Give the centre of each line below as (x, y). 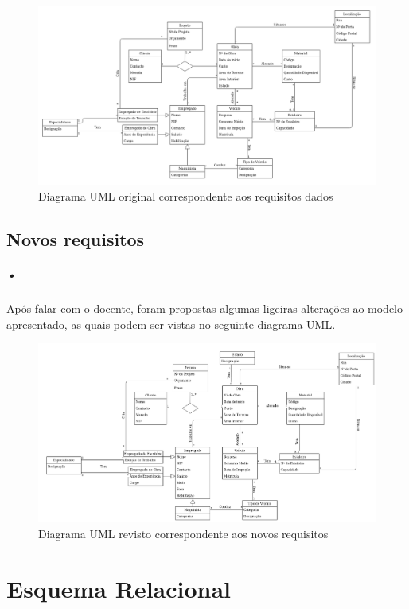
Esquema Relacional (119, 588)
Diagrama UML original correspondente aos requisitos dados (186, 196)
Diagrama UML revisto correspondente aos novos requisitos (183, 533)
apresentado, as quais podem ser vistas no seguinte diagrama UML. (171, 324)
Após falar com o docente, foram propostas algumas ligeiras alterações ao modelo (205, 308)
